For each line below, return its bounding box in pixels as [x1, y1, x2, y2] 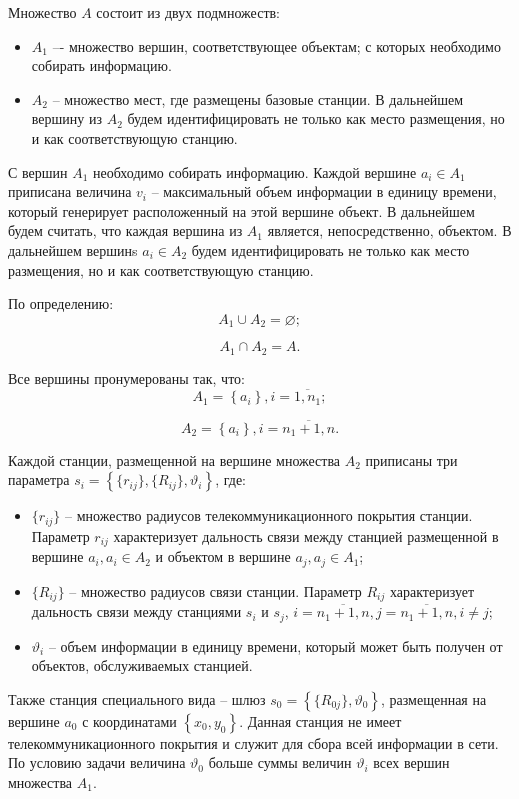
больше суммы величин [208, 752, 352, 773]
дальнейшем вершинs [8, 239, 138, 260]
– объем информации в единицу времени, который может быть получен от [48, 635, 503, 656]
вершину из [31, 108, 102, 129]
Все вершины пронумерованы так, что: [8, 367, 245, 388]
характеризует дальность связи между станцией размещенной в [113, 525, 499, 546]
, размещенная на [380, 688, 487, 709]
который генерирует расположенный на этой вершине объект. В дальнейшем [8, 200, 475, 221]
